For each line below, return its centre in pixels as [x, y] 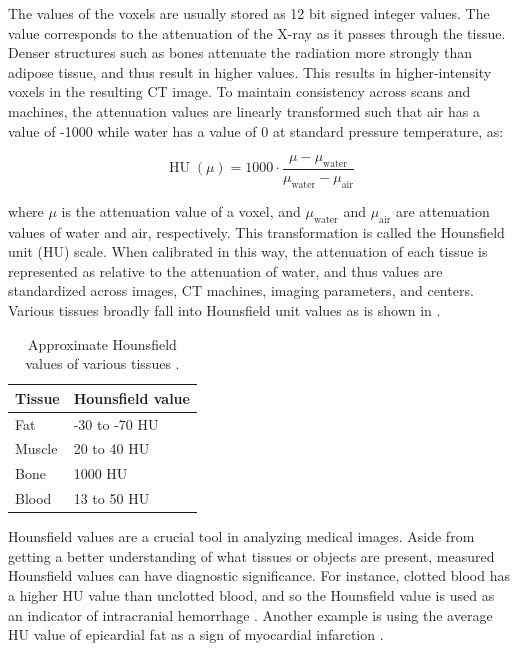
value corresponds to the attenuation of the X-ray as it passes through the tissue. [257, 32]
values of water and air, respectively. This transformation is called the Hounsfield [256, 231]
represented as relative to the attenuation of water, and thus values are [225, 270]
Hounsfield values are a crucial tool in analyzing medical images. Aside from [241, 536]
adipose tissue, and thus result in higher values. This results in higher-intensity [250, 71]
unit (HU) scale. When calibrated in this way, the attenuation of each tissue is [248, 251]
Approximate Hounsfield [102, 343]
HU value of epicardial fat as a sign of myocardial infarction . [196, 634]
